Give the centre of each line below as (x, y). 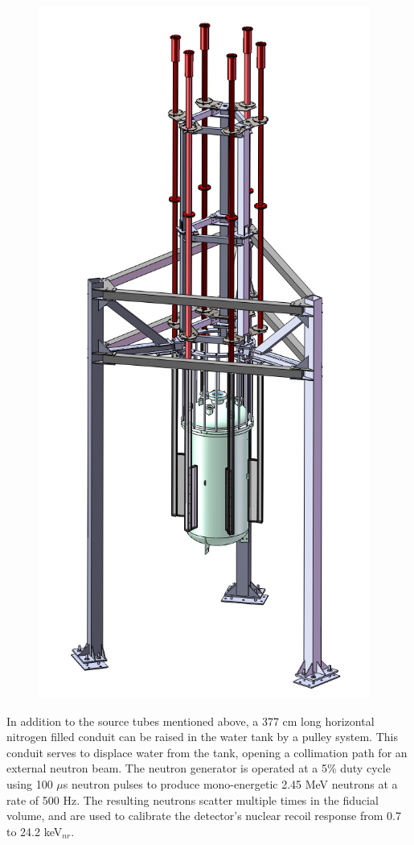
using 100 (30, 783)
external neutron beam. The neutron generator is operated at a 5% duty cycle (199, 768)
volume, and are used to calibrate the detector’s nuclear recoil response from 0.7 (204, 816)
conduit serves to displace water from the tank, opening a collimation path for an (207, 752)
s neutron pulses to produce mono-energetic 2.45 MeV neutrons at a (230, 783)
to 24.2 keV (35, 831)
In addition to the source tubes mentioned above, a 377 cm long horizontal (191, 721)
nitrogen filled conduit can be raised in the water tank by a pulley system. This (202, 737)
